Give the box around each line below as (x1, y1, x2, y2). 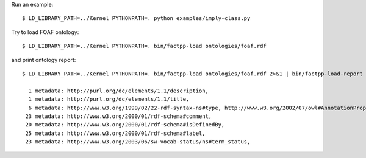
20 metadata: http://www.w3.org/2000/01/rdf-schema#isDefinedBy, (25, 122, 225, 128)
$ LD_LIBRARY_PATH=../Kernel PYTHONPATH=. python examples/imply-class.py (22, 15, 251, 22)
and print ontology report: (11, 56, 76, 63)
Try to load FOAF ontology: (11, 28, 79, 36)
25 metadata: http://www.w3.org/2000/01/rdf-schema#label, (25, 129, 206, 137)
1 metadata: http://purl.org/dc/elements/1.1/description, (28, 87, 209, 94)
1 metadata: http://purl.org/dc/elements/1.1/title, (28, 96, 190, 103)
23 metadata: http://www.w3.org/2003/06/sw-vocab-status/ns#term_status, (25, 139, 251, 145)
